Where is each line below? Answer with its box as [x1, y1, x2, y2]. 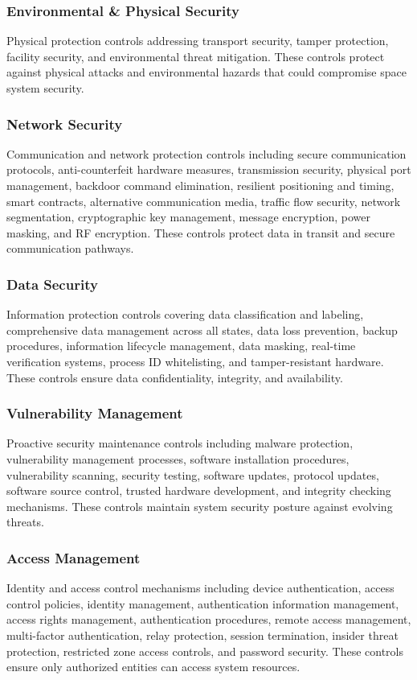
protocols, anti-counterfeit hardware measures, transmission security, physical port [6, 161, 411, 178]
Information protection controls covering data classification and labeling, [6, 306, 364, 323]
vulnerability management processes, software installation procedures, [6, 450, 350, 467]
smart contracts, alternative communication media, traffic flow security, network [6, 192, 401, 209]
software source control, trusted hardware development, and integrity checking [6, 482, 391, 499]
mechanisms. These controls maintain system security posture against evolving [6, 497, 393, 514]
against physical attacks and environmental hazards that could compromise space [6, 64, 407, 80]
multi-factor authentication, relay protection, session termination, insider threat [6, 626, 399, 643]
